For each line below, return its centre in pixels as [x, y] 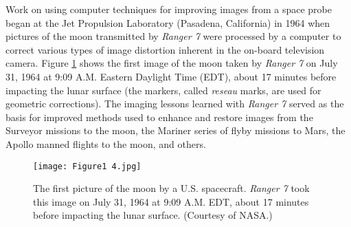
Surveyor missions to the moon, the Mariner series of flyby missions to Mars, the [175, 130]
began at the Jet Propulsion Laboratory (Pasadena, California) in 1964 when [168, 22]
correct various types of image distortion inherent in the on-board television [165, 49]
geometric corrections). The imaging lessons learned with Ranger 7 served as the [175, 104]
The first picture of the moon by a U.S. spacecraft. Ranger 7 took [171, 188]
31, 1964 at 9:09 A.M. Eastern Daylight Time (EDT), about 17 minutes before [171, 76]
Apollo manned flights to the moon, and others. [106, 143]
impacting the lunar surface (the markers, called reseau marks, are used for [163, 90]
